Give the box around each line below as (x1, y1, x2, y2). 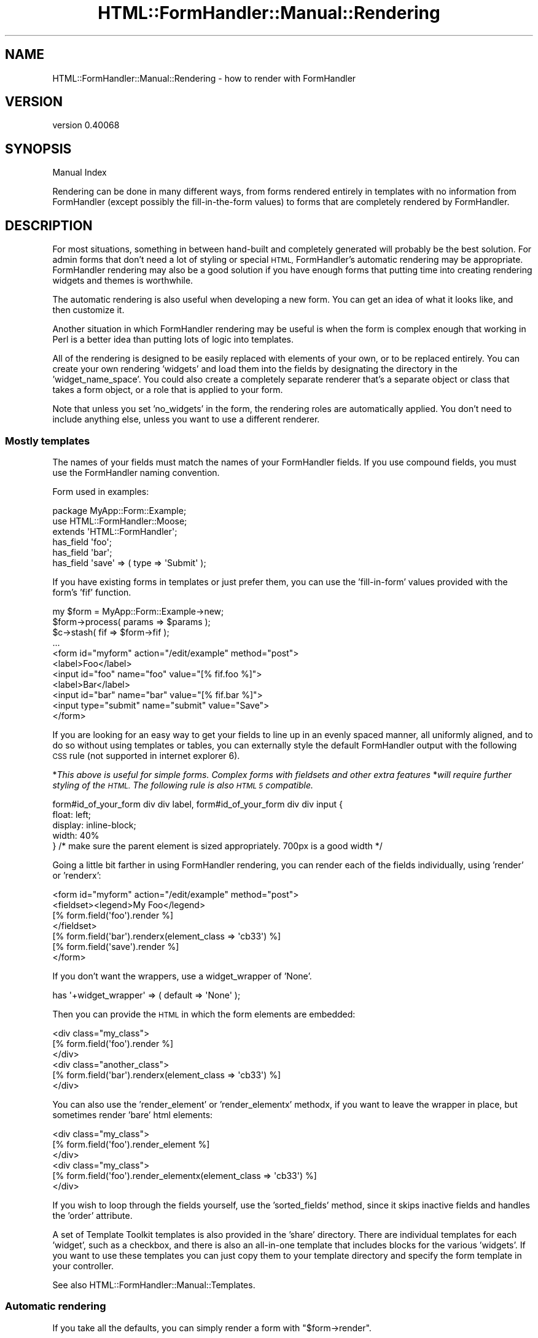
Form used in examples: (52, 486, 149, 497)
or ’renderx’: (52, 869, 101, 881)
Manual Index (52, 167, 107, 178)
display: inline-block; (52, 819, 136, 830)
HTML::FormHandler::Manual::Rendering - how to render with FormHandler (52, 72, 356, 84)
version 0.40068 (52, 120, 120, 131)
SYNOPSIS (5, 141, 72, 157)
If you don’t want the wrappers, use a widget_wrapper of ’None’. (52, 970, 312, 981)
